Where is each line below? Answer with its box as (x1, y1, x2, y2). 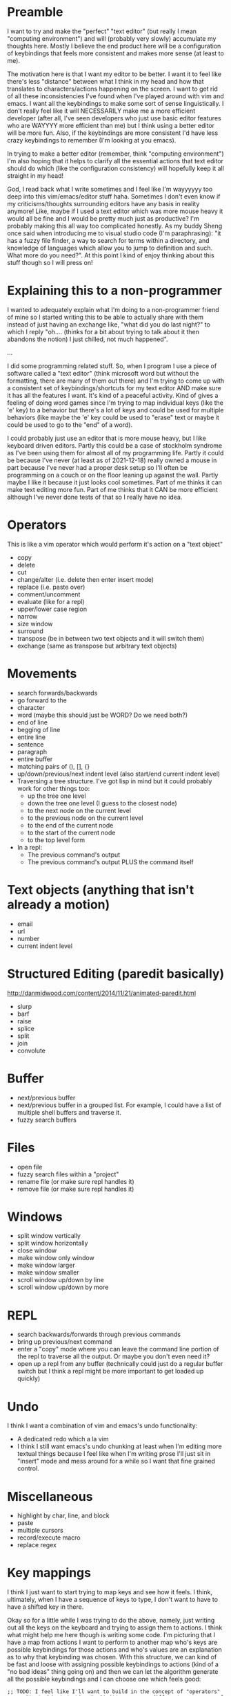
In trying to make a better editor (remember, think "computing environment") (7, 149, 224, 158)
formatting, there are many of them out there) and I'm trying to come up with (7, 376, 225, 385)
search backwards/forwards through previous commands (17, 1330, 181, 1339)
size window (17, 619, 53, 628)
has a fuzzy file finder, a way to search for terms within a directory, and (7, 236, 210, 244)
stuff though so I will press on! (7, 258, 93, 266)
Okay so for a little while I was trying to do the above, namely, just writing (7, 1616, 215, 1625)
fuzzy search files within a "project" (17, 1170, 119, 1178)
